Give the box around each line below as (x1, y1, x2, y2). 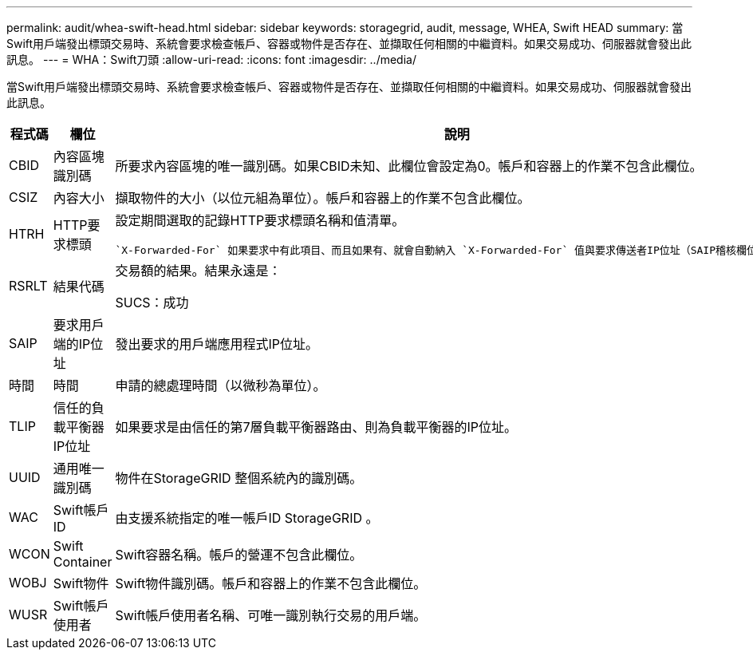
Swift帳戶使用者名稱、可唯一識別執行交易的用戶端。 (115, 607, 427, 623)
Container (53, 554, 112, 570)
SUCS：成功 (115, 294, 189, 310)
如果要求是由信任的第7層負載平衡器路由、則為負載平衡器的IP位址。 (115, 419, 518, 435)
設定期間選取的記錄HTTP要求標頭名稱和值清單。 (115, 212, 405, 228)
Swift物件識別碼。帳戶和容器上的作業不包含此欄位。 (115, 575, 427, 591)
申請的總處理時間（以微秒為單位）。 (115, 377, 326, 393)
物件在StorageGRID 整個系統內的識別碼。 (115, 470, 363, 486)
